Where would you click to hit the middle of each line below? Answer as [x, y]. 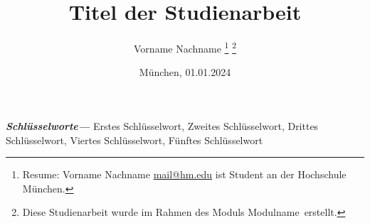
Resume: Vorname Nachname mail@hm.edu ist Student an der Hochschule [184, 174]
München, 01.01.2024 [185, 72]
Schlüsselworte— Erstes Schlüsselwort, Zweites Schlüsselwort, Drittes [162, 125]
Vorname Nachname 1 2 [185, 47]
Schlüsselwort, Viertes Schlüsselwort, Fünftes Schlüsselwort [134, 140]
